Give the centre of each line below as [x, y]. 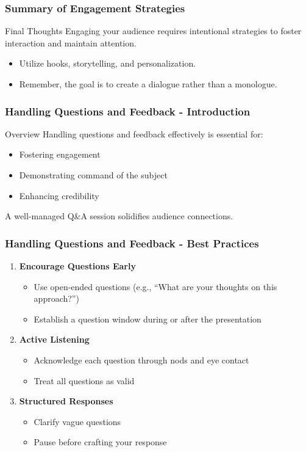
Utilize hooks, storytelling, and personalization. [108, 63]
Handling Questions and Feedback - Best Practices [132, 243]
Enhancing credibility [59, 195]
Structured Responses [66, 401]
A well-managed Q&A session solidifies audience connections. [119, 216]
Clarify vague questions [77, 421]
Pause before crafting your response [100, 442]
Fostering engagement [60, 154]
